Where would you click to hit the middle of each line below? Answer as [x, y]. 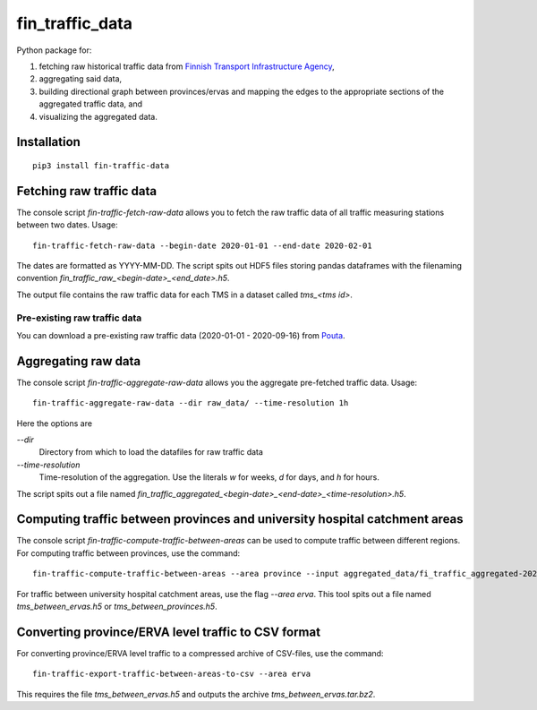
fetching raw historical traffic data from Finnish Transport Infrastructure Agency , [187, 66]
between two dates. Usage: [67, 225]
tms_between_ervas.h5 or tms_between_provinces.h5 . [117, 607]
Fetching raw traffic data [87, 191]
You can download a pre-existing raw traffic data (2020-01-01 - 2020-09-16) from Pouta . [181, 335]
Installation [48, 142]
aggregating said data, [81, 79]
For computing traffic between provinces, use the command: [128, 553]
